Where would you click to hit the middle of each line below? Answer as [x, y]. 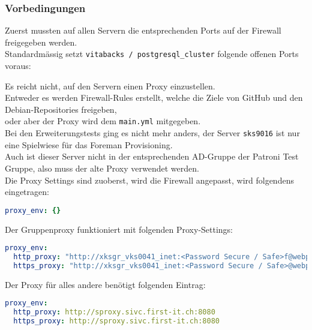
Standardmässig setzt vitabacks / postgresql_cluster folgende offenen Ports [152, 54]
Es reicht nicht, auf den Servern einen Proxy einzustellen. [110, 85]
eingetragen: [27, 192]
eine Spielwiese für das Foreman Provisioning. [89, 144]
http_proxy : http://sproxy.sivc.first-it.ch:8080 [114, 312]
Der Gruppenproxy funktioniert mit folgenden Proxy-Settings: [119, 229]
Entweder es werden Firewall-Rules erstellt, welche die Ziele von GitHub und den [154, 97]
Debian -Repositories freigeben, [61, 109]
